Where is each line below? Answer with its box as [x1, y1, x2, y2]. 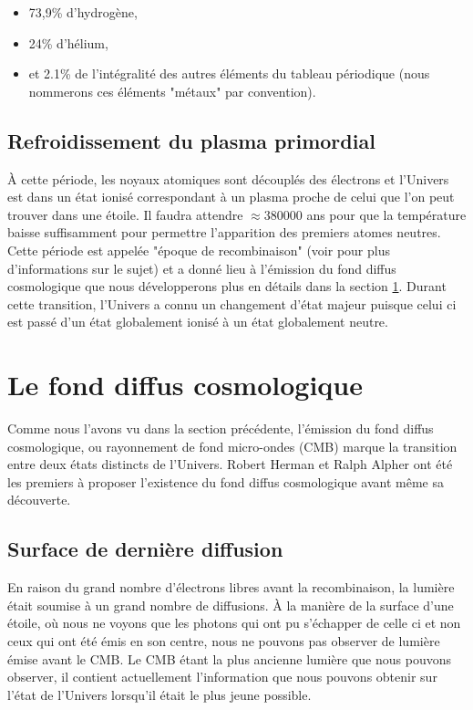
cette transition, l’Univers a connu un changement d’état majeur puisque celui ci [7, 294, 457, 313]
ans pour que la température [306, 204, 467, 224]
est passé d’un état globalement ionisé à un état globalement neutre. [7, 312, 388, 331]
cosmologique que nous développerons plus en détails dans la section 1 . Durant [7, 277, 447, 296]
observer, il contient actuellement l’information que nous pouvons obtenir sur [7, 667, 437, 686]
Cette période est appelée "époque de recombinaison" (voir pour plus [7, 240, 390, 259]
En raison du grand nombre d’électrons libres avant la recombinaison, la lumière [7, 578, 455, 597]
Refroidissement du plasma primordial [7, 126, 375, 154]
